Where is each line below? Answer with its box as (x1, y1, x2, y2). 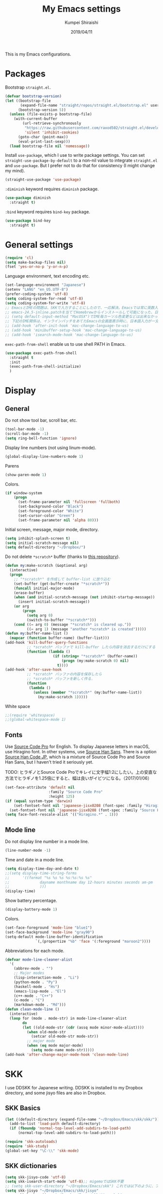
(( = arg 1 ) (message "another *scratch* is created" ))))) (26, 627, 147, 632)
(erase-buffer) (14, 590, 45, 595)
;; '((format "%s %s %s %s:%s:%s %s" (5, 875, 92, 880)
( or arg (14, 604, 29, 609)
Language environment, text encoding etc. (5, 273, 90, 279)
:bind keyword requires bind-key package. (5, 209, 91, 215)
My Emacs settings (42, 3, 121, 15)
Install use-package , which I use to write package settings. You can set (5, 152, 145, 158)
